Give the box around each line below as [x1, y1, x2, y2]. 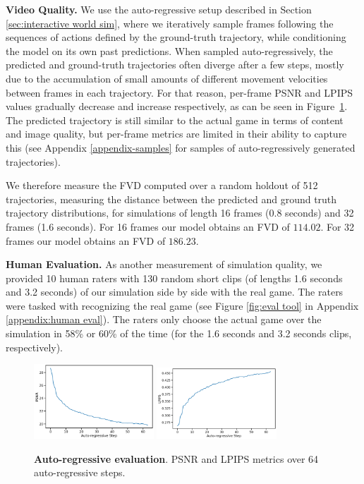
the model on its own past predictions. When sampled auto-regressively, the [6, 43, 333, 58]
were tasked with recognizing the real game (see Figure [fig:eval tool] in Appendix [6, 298, 359, 313]
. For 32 [320, 219, 355, 234]
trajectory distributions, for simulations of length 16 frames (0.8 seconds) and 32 [6, 205, 354, 220]
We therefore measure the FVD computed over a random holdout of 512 [6, 178, 318, 193]
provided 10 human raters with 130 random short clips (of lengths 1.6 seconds [6, 270, 343, 285]
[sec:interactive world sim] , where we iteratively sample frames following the [6, 16, 334, 30]
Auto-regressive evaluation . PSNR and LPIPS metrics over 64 [34, 451, 319, 466]
